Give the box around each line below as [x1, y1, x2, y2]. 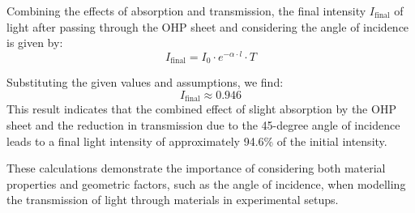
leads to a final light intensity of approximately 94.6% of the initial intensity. [6, 132, 387, 149]
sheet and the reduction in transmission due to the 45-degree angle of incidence [6, 116, 400, 133]
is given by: [6, 34, 63, 51]
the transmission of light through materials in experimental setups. [6, 191, 339, 208]
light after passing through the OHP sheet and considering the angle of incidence [6, 18, 409, 35]
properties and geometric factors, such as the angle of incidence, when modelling [6, 175, 406, 192]
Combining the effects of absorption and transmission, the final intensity [6, 2, 366, 19]
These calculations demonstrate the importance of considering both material [6, 160, 386, 177]
